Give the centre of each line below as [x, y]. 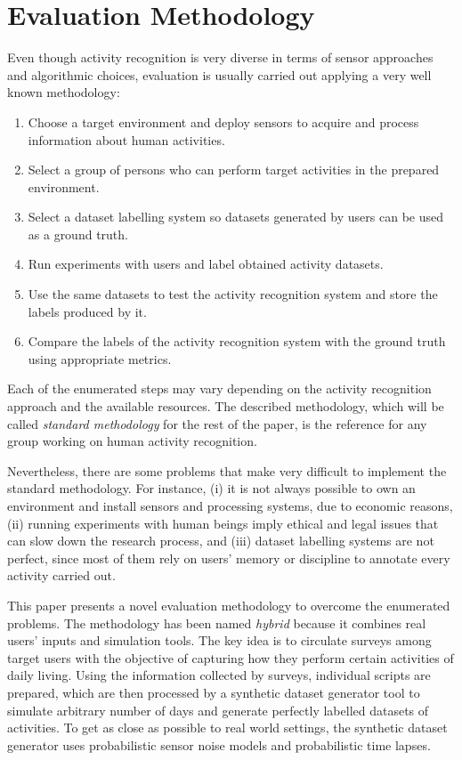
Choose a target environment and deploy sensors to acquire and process [223, 121]
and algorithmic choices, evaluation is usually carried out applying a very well [219, 74]
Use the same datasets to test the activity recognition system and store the [233, 294]
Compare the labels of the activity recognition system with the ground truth [237, 341]
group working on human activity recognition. [132, 441]
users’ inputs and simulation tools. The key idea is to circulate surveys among [219, 640]
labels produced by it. [87, 311]
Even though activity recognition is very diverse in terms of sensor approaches [220, 57]
